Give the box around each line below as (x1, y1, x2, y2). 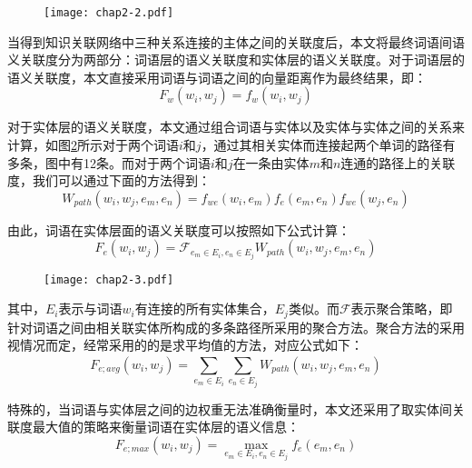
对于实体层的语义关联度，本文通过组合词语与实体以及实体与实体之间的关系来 (7, 117, 465, 136)
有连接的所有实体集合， (134, 299, 275, 318)
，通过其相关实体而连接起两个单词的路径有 (201, 135, 456, 154)
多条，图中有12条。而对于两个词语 (7, 153, 211, 172)
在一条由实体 (232, 153, 310, 172)
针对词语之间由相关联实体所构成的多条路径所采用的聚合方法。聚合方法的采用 (7, 317, 465, 336)
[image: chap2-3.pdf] (44, 273, 174, 286)
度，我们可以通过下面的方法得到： (7, 171, 211, 190)
